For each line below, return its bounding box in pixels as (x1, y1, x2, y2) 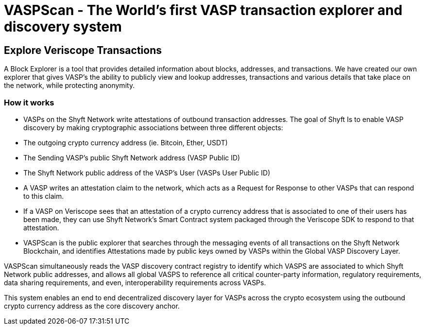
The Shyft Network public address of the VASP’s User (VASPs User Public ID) (23, 168, 271, 177)
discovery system (4, 18, 122, 35)
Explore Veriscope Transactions (4, 44, 162, 56)
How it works (4, 97, 54, 107)
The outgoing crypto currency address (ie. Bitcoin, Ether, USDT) (23, 138, 228, 147)
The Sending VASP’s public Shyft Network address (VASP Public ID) (23, 153, 240, 162)
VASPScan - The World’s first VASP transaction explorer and (4, 2, 403, 18)
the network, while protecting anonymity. (4, 81, 135, 90)
